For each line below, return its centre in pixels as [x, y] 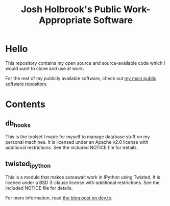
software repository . [27, 84]
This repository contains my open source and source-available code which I [85, 63]
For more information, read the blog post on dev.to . [59, 198]
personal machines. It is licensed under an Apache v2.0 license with [77, 142]
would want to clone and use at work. [45, 68]
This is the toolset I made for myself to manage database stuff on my [78, 137]
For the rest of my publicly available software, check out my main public [81, 78]
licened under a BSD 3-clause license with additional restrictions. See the [82, 183]
